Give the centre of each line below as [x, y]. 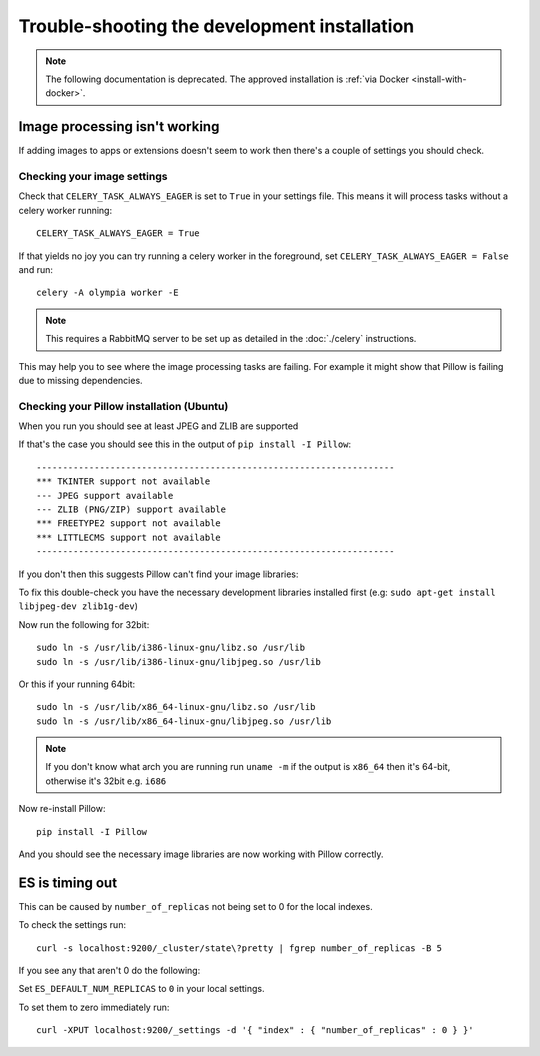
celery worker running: [65, 210]
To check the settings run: [72, 925]
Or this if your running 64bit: [77, 684]
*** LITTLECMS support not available [129, 537]
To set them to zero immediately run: [94, 1007]
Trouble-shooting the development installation [216, 26]
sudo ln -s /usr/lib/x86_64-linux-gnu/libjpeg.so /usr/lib [184, 721]
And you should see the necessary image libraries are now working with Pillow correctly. [201, 854]
